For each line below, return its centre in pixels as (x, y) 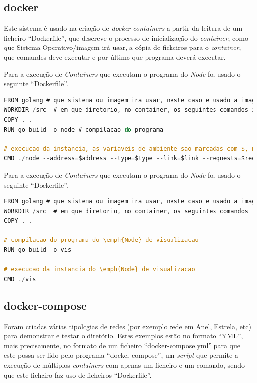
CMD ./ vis (20, 279)
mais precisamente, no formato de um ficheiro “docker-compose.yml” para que (122, 345)
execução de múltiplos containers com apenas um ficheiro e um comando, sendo (124, 365)
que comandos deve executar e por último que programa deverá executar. (115, 57)
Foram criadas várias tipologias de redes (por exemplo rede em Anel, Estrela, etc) (128, 326)
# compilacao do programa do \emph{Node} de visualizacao (101, 240)
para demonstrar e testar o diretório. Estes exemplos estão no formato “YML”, (124, 336)
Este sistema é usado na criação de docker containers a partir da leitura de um (123, 28)
